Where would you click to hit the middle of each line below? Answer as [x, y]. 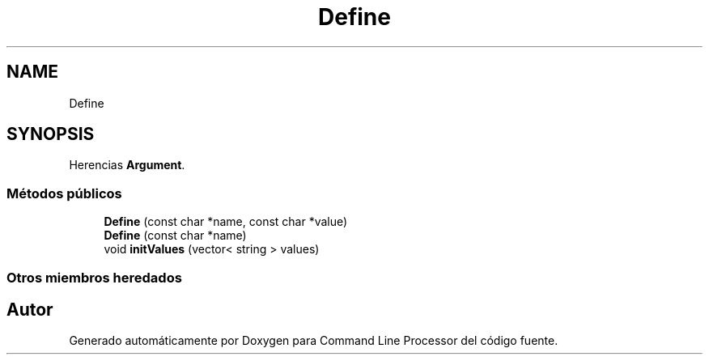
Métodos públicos [64, 193]
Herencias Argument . [127, 165]
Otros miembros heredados [94, 277]
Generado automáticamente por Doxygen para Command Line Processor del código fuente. [314, 341]
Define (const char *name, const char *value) [226, 222]
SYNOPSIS [51, 134]
